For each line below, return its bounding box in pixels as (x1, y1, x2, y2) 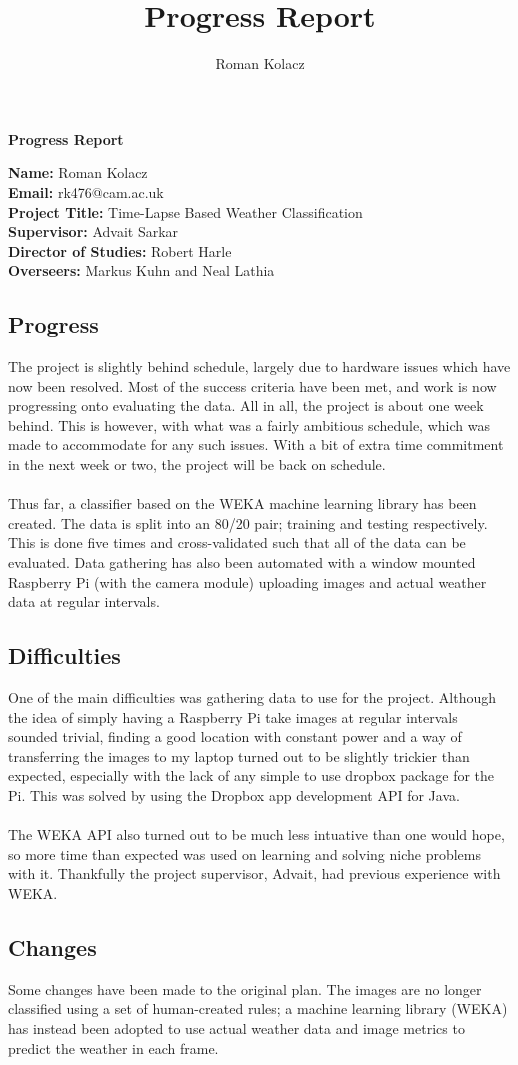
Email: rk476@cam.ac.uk (8, 181, 164, 202)
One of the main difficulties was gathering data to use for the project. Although (8, 687, 497, 707)
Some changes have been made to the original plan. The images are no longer (8, 978, 482, 999)
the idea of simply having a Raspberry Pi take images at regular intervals (8, 706, 458, 727)
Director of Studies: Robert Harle (8, 240, 232, 261)
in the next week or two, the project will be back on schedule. (8, 454, 386, 475)
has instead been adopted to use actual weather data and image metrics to (8, 1017, 465, 1038)
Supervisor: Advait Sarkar (8, 221, 179, 242)
